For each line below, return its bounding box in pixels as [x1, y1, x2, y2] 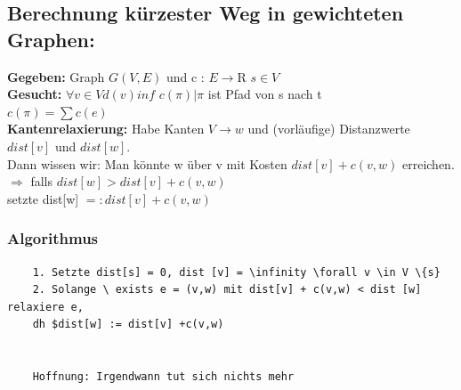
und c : [166, 67, 205, 85]
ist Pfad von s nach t [207, 85, 322, 103]
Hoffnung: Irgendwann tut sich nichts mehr [32, 370, 295, 384]
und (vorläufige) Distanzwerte [247, 119, 410, 138]
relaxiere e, [7, 300, 84, 313]
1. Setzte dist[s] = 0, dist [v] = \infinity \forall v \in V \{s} [32, 265, 441, 279]
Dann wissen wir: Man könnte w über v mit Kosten [7, 154, 287, 173]
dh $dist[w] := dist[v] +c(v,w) [32, 318, 224, 331]
